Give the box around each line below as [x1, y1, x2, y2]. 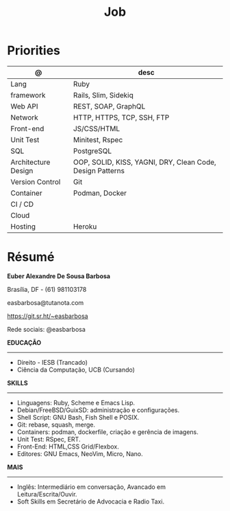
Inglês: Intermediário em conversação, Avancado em [16, 482, 166, 491]
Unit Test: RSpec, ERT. [16, 435, 81, 443]
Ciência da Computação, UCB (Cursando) [16, 365, 136, 374]
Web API [10, 101, 38, 111]
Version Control [10, 177, 61, 186]
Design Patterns [73, 166, 125, 175]
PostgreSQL [73, 146, 112, 155]
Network [10, 113, 39, 122]
